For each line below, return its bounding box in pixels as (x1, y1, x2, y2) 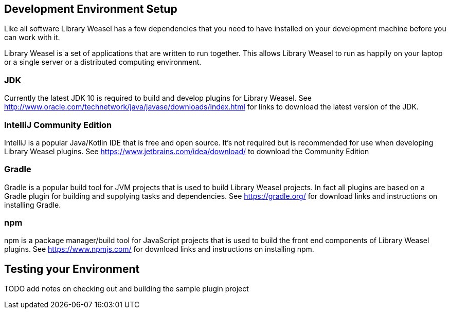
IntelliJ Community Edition (4, 119, 112, 130)
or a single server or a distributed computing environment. (4, 58, 202, 67)
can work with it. (4, 33, 60, 42)
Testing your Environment (4, 262, 140, 275)
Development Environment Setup (4, 3, 177, 15)
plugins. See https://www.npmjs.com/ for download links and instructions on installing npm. (4, 245, 314, 254)
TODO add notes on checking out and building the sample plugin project (4, 284, 249, 293)
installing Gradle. (4, 200, 61, 209)
